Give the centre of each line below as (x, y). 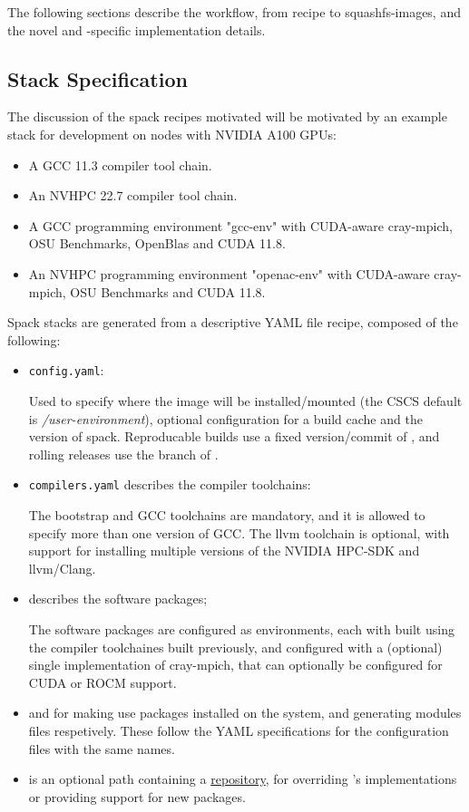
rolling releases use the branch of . (123, 454)
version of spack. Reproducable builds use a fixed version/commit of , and (234, 436)
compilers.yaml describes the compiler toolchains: (170, 484)
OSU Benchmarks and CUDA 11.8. (168, 291)
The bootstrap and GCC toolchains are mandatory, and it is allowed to (227, 515)
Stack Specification (98, 78)
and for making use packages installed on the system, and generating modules (245, 713)
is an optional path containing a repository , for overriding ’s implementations (243, 779)
